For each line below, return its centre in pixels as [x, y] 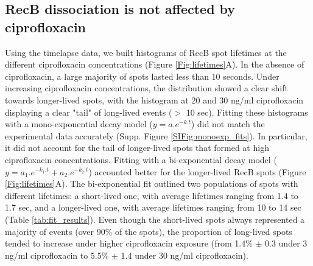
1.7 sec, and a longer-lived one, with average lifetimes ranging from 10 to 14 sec [153, 207]
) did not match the [228, 124]
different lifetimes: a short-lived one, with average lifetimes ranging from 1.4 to [152, 195]
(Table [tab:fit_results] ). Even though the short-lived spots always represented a [155, 219]
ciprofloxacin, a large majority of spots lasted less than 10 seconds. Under [142, 76]
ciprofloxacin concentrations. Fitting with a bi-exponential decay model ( [141, 159]
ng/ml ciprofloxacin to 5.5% [57, 255]
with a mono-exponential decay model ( [79, 124]
